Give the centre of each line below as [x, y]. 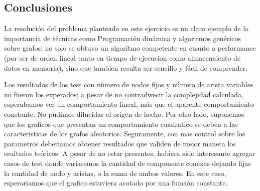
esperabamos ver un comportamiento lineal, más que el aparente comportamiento [129, 104]
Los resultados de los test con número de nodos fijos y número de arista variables [129, 84]
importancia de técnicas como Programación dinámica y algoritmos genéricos [122, 38]
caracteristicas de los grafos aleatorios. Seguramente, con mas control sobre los [125, 134]
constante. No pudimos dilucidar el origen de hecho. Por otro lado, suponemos [124, 114]
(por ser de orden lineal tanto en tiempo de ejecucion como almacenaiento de [122, 57]
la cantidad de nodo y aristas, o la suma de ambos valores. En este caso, [115, 173]
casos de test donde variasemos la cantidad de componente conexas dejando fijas [127, 163]
